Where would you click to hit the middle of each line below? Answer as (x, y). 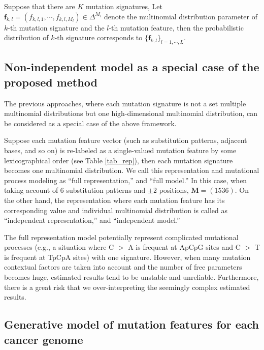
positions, (174, 190)
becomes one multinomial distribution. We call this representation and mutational (132, 170)
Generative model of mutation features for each (132, 324)
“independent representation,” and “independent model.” (92, 220)
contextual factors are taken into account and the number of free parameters (123, 267)
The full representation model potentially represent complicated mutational (121, 237)
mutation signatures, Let (124, 6)
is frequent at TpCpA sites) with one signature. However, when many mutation (127, 257)
